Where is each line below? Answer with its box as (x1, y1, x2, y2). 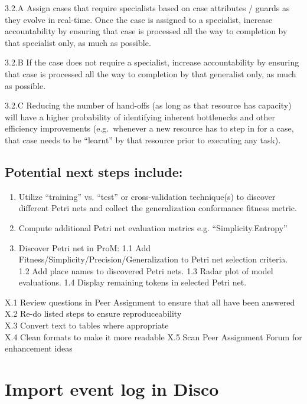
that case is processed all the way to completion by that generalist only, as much (5, 67, 296, 80)
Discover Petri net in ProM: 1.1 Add (18, 241, 151, 254)
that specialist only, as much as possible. (5, 36, 151, 48)
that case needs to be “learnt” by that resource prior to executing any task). (5, 133, 281, 146)
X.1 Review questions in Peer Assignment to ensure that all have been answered (5, 295, 295, 308)
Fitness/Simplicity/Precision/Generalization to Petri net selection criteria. (18, 253, 288, 265)
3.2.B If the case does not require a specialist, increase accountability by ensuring (5, 56, 299, 68)
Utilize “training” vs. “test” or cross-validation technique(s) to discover (18, 190, 276, 202)
